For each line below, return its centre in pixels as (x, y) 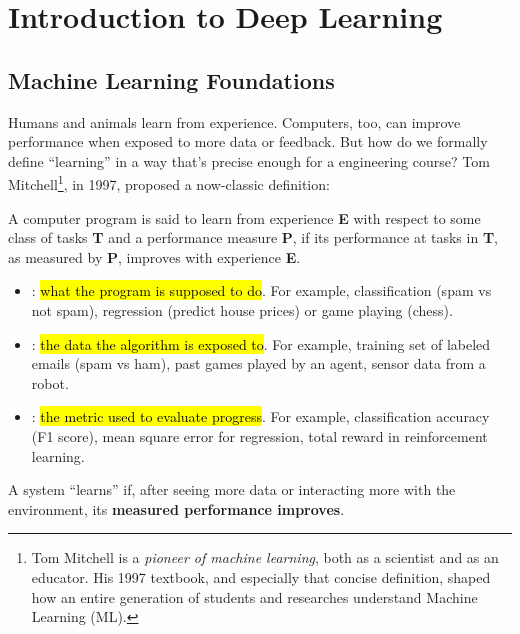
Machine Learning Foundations (171, 79)
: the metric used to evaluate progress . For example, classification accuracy (260, 416)
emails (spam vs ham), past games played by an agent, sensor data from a (258, 363)
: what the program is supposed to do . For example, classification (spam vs (261, 290)
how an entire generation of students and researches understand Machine (254, 596)
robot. (50, 382)
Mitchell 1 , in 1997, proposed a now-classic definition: (169, 183)
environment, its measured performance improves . (176, 508)
